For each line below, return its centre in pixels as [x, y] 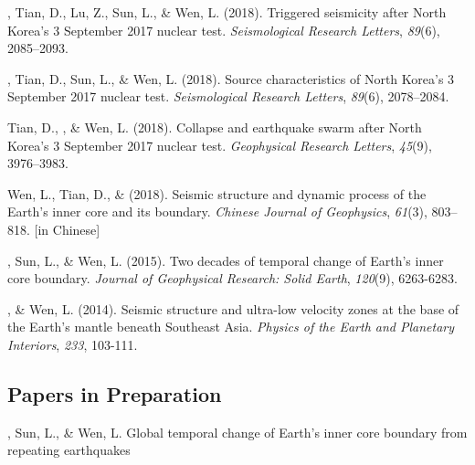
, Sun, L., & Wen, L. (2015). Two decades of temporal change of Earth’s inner [226, 260]
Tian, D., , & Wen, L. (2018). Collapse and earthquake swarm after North [215, 127]
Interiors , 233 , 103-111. [73, 344]
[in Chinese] [67, 229]
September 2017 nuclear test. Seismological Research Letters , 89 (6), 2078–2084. [228, 96]
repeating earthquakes [69, 450]
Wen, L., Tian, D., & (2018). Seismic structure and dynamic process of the [217, 193]
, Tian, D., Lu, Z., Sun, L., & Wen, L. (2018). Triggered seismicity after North [227, 12]
